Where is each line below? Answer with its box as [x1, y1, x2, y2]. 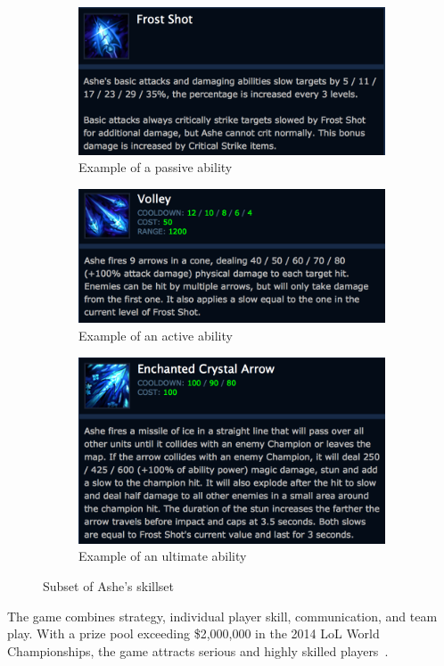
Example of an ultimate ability [78, 547, 247, 565]
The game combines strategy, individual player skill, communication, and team [7, 606, 438, 625]
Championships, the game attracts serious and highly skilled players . [7, 641, 389, 660]
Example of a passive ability [78, 158, 233, 177]
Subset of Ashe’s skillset [43, 576, 174, 595]
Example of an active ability [78, 325, 233, 344]
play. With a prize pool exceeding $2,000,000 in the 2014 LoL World [7, 624, 380, 643]
